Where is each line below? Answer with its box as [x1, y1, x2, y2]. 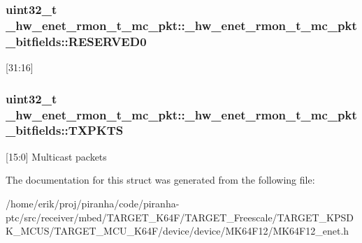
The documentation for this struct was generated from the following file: [6, 172, 315, 187]
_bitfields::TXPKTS [6, 121, 124, 139]
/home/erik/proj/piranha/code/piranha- [6, 196, 180, 210]
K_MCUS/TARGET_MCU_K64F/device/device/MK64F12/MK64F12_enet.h [6, 223, 349, 238]
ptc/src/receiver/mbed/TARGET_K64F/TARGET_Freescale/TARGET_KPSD [6, 209, 354, 224]
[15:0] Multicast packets [6, 149, 107, 163]
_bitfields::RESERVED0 [6, 32, 147, 50]
